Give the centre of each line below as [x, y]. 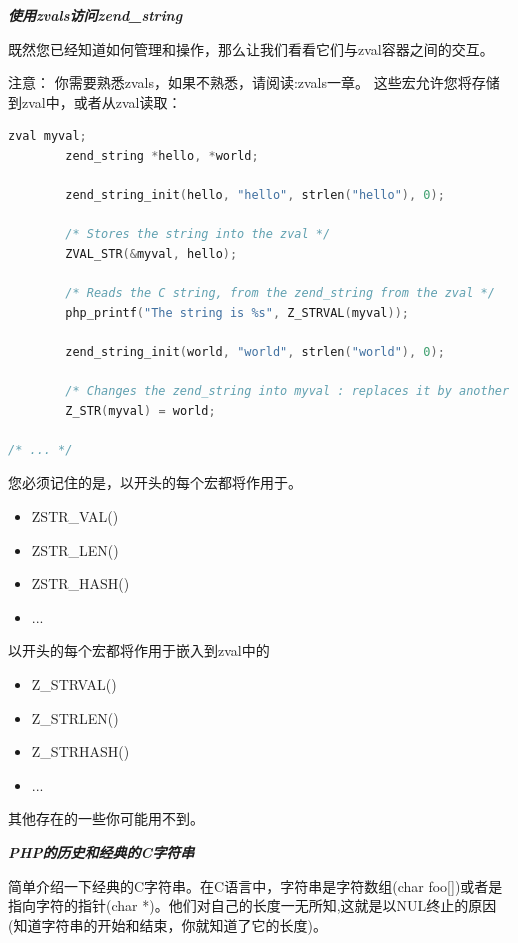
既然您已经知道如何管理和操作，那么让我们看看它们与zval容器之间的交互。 [251, 48]
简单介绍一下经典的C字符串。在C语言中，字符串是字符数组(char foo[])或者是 [255, 885]
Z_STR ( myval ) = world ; [140, 410]
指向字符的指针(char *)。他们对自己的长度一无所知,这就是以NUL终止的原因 [252, 905]
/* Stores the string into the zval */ [198, 234]
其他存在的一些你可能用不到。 [106, 818]
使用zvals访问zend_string [95, 15]
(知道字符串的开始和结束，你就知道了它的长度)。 [167, 924]
